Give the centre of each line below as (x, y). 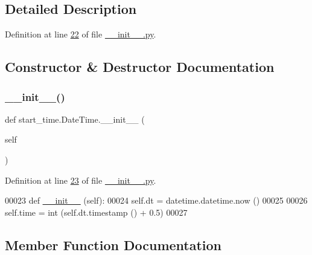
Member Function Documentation (113, 244)
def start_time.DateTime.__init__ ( (75, 119)
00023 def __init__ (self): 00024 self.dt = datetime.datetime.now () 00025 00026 (156, 200)
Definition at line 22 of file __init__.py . (81, 34)
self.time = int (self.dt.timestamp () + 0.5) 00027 (96, 212)
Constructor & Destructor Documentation (140, 67)
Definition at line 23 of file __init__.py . (81, 180)
